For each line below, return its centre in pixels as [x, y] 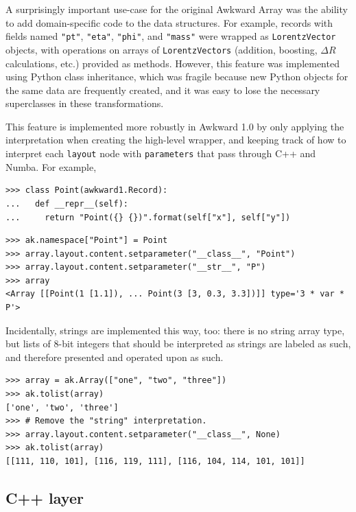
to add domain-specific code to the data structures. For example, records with [169, 22]
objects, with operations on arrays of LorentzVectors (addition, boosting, [162, 49]
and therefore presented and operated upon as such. [115, 357]
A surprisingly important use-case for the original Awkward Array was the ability [177, 9]
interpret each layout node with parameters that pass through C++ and [161, 153]
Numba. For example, [51, 166]
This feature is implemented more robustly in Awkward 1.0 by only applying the [175, 126]
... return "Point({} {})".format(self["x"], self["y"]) [148, 217]
